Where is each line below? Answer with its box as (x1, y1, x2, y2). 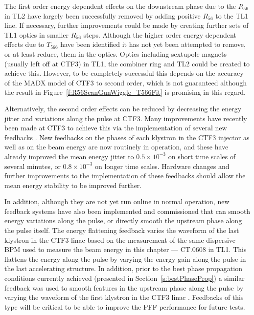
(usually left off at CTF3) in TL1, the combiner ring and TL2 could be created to (4, 58, 250, 68)
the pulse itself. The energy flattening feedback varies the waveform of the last (4, 225, 239, 235)
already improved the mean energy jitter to (4, 151, 134, 161)
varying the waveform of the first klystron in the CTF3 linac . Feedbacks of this (4, 292, 244, 302)
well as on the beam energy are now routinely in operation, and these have (4, 142, 229, 152)
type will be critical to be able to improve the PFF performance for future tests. (4, 301, 245, 312)
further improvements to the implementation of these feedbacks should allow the (4, 170, 246, 181)
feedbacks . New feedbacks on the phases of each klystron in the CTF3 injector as (4, 132, 250, 142)
